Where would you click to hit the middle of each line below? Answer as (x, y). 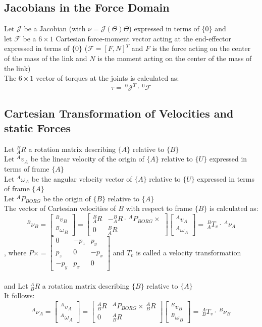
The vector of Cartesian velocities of (60, 208)
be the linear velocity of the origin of (87, 159)
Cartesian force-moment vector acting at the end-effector (143, 38)
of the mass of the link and (46, 58)
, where (15, 252)
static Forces (38, 128)
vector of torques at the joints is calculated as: (108, 78)
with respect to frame (159, 208)
